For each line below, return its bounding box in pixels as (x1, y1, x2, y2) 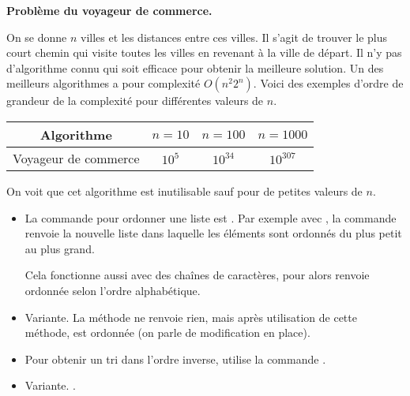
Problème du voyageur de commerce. (6, 2, 213, 18)
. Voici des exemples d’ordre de (253, 75, 404, 92)
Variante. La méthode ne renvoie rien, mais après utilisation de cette (24, 308, 357, 325)
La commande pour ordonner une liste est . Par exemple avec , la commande (24, 209, 397, 226)
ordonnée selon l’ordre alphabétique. (24, 282, 201, 298)
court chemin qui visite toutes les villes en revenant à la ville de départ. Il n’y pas (6, 44, 402, 61)
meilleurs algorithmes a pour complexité (6, 75, 201, 92)
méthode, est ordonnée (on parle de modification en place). (24, 324, 310, 341)
